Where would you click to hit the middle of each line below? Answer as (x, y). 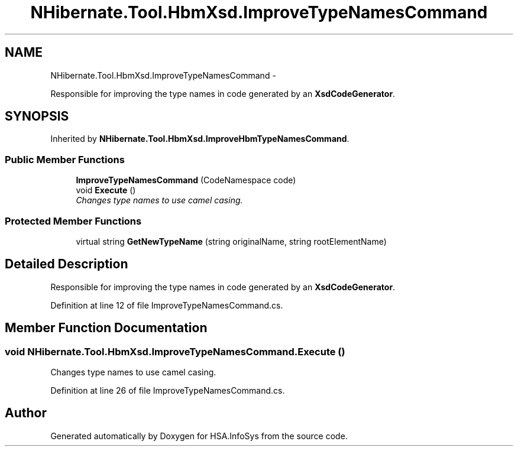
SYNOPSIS (37, 116)
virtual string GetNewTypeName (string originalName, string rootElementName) (231, 241)
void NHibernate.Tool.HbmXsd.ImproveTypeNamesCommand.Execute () (175, 351)
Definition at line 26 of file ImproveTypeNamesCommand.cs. (168, 390)
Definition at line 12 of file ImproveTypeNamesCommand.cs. (167, 305)
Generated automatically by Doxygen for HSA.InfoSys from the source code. (199, 436)
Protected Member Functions (73, 221)
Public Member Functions (65, 159)
